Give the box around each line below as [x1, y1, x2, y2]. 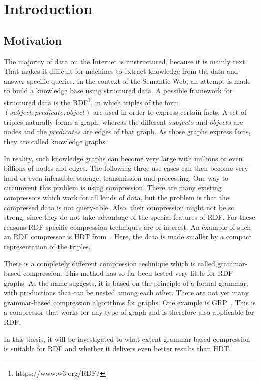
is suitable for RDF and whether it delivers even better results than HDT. [4, 343, 231, 354]
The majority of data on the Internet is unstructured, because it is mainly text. [4, 56, 247, 66]
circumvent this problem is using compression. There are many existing [4, 182, 222, 193]
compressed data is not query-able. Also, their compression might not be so [4, 202, 235, 212]
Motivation [4, 32, 62, 48]
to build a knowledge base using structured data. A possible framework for [4, 85, 233, 96]
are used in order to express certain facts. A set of [93, 107, 247, 117]
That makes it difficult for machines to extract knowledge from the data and [4, 66, 238, 76]
